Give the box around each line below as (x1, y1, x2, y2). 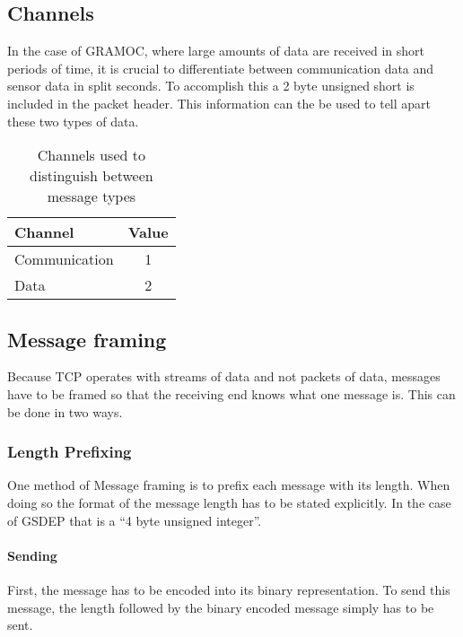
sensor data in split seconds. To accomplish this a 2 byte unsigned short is (7, 76, 415, 95)
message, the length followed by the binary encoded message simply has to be (7, 598, 434, 616)
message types (47, 186, 136, 207)
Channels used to (37, 144, 145, 166)
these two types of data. (7, 111, 139, 130)
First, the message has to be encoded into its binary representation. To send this (7, 580, 450, 598)
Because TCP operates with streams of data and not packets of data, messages (7, 367, 441, 386)
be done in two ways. (7, 402, 123, 421)
